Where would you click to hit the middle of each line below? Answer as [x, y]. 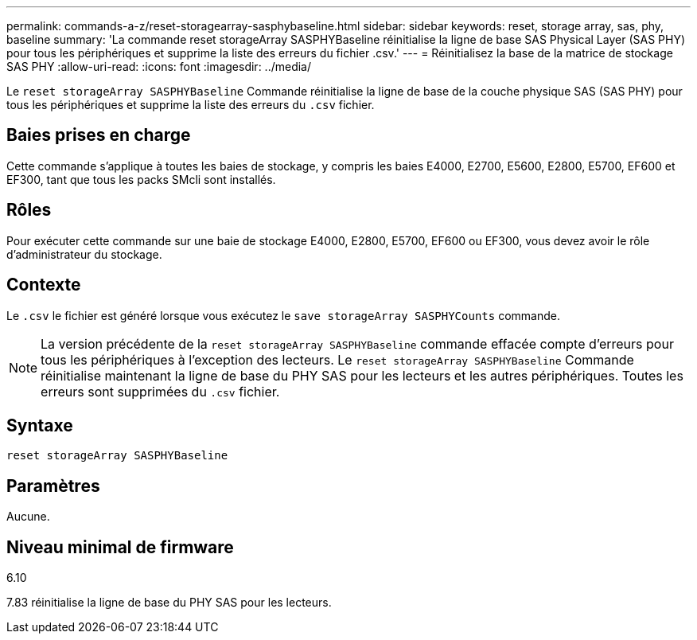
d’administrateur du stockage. [84, 254]
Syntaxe [40, 425]
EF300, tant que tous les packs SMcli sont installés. [141, 179]
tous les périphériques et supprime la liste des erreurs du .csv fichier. [191, 105]
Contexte [44, 285]
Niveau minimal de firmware [120, 547]
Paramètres [53, 486]
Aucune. [28, 517]
